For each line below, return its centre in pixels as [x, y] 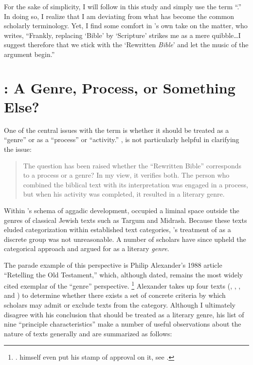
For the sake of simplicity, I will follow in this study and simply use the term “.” [123, 6]
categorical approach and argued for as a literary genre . [87, 248]
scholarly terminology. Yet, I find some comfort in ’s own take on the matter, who [126, 26]
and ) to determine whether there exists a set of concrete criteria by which [115, 295]
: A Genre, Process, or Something [120, 87]
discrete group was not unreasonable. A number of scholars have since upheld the [125, 239]
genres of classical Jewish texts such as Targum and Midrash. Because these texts [126, 220]
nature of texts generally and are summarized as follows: [88, 333]
